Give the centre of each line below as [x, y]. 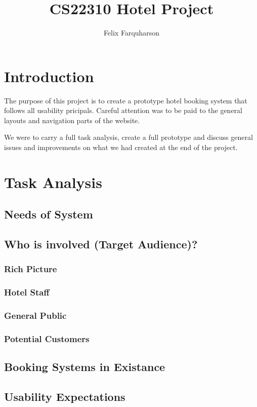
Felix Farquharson [132, 33]
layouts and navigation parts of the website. [72, 120]
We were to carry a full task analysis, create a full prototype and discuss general [128, 137]
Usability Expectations [65, 397]
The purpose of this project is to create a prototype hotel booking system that [126, 100]
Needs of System [49, 214]
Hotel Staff [27, 292]
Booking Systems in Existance [85, 367]
